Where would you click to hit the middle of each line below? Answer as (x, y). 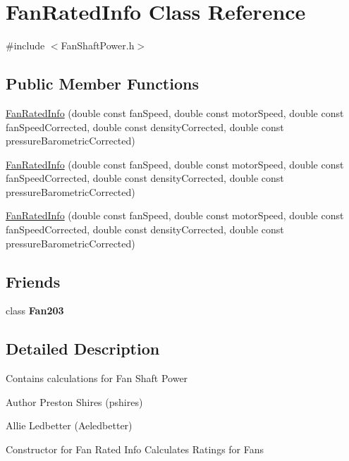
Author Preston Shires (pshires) (74, 401)
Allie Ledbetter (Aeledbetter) (69, 425)
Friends (33, 281)
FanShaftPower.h (98, 45)
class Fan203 (35, 311)
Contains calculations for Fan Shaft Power (97, 378)
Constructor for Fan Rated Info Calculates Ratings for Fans (135, 449)
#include (25, 45)
